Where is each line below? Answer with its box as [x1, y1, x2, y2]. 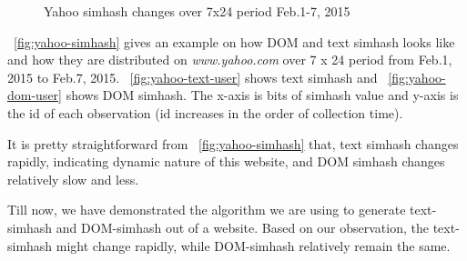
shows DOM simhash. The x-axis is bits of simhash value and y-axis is [66, 85, 459, 105]
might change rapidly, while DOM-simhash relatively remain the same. [56, 236, 451, 255]
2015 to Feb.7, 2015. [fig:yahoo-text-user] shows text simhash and [7, 67, 378, 86]
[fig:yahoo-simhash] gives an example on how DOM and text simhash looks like [14, 32, 455, 51]
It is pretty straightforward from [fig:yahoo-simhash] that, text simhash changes [7, 134, 459, 153]
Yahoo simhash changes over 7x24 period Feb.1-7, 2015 [44, 2, 350, 20]
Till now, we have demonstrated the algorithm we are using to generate [7, 200, 406, 219]
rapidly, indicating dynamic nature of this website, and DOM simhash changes [7, 152, 445, 171]
